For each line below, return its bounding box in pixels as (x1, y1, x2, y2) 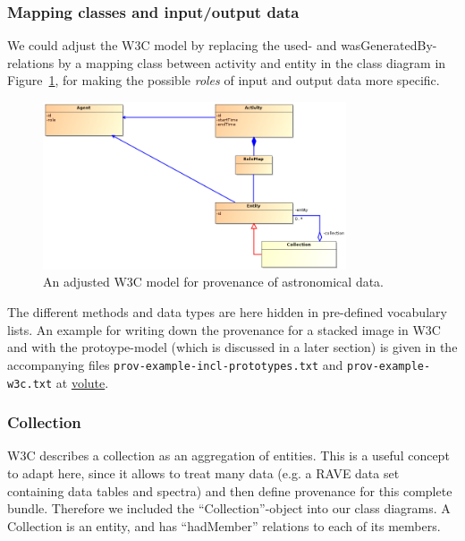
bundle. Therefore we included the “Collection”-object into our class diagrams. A (7, 499, 451, 518)
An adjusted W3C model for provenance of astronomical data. (43, 272, 385, 291)
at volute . (55, 373, 109, 391)
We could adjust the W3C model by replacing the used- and (7, 36, 337, 55)
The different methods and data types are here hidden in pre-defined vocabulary (7, 303, 447, 322)
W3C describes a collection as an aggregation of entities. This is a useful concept (7, 446, 450, 465)
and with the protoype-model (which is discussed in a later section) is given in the (7, 338, 458, 356)
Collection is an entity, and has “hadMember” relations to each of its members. (7, 516, 441, 535)
